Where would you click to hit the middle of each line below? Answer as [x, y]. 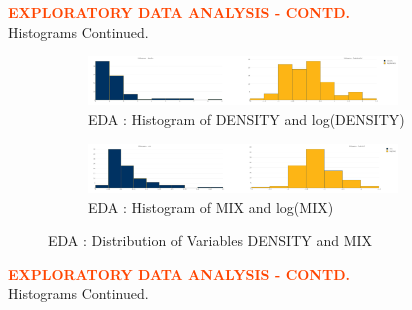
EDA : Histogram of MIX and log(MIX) [211, 206]
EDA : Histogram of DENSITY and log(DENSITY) [246, 119]
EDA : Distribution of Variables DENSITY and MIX [210, 240]
